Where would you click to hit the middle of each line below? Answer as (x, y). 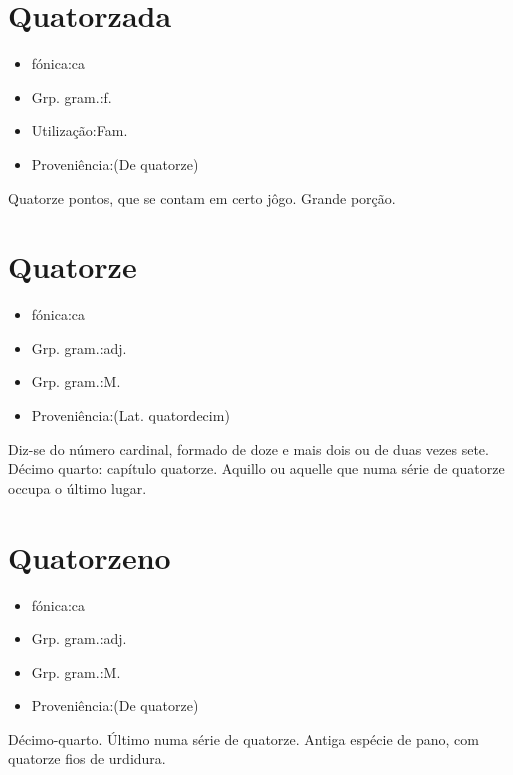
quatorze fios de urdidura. (87, 758)
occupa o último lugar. (77, 487)
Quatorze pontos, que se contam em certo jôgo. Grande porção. (202, 197)
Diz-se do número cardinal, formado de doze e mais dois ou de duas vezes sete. (248, 448)
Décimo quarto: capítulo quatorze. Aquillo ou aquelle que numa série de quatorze (256, 468)
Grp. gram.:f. (71, 96)
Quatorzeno (89, 556)
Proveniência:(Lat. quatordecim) (130, 415)
